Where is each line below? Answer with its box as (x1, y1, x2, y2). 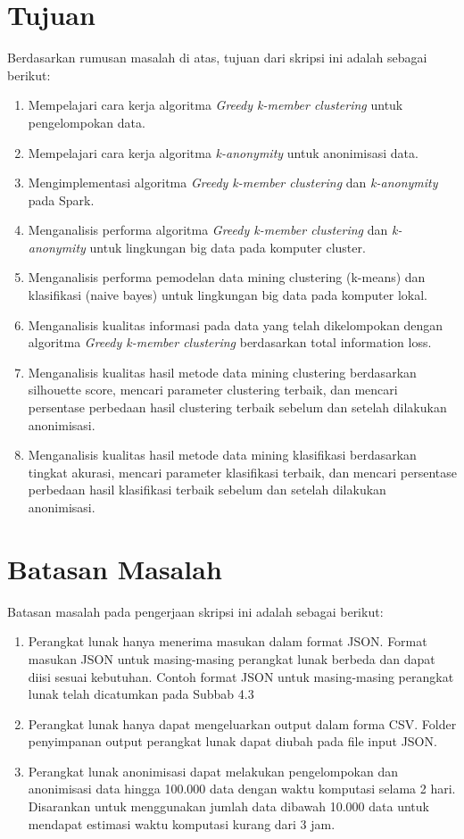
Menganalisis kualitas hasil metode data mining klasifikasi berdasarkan (28, 445, 417, 464)
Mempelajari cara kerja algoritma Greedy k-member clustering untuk (28, 96, 403, 114)
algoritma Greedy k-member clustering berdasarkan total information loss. (28, 333, 432, 352)
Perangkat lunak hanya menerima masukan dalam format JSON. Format (28, 632, 427, 651)
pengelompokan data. (28, 112, 145, 131)
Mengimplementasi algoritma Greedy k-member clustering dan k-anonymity (28, 173, 438, 192)
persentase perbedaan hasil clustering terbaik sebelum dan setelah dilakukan (28, 398, 447, 417)
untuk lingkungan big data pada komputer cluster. (89, 237, 366, 256)
